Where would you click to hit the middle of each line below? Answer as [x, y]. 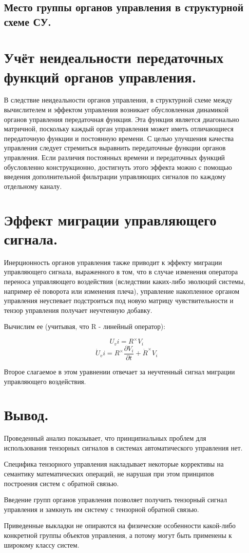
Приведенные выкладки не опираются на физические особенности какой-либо [120, 525]
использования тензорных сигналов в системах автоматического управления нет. [123, 447]
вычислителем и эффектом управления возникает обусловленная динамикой [116, 110]
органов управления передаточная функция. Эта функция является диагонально [122, 119]
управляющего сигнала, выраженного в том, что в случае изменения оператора [121, 272]
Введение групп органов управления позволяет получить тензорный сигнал [115, 500]
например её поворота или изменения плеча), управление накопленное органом [122, 291]
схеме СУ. [28, 21]
